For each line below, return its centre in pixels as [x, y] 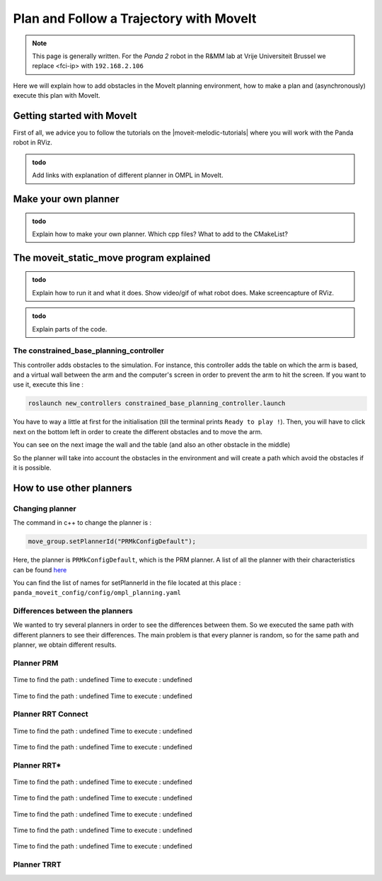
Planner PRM [36, 663]
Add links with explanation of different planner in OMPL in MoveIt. [128, 175]
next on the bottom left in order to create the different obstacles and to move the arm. [138, 431]
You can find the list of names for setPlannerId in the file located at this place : [127, 582]
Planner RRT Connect [51, 714]
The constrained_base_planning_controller [88, 351]
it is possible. [32, 468]
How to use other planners [73, 488]
